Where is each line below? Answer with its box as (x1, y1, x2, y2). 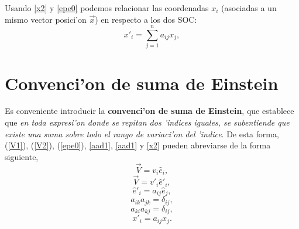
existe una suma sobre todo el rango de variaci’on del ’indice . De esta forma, (5, 127, 279, 140)
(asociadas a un (221, 2, 277, 13)
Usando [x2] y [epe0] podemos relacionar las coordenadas (5, 2, 209, 13)
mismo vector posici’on (5, 13, 87, 25)
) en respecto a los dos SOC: (95, 13, 197, 25)
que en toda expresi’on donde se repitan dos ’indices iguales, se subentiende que (5, 116, 290, 129)
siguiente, (5, 150, 39, 162)
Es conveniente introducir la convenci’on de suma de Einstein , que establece (5, 105, 294, 117)
